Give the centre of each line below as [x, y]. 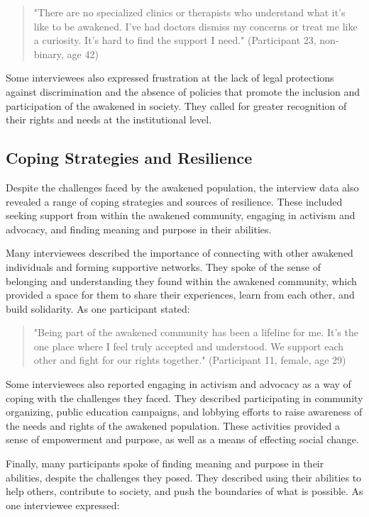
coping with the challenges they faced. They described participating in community [184, 398]
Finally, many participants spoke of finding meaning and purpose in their [165, 463]
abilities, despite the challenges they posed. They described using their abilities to [184, 477]
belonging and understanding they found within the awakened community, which [181, 280]
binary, [49, 54]
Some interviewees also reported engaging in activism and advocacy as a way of [178, 384]
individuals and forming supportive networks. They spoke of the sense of [163, 266]
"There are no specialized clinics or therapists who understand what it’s [189, 12]
